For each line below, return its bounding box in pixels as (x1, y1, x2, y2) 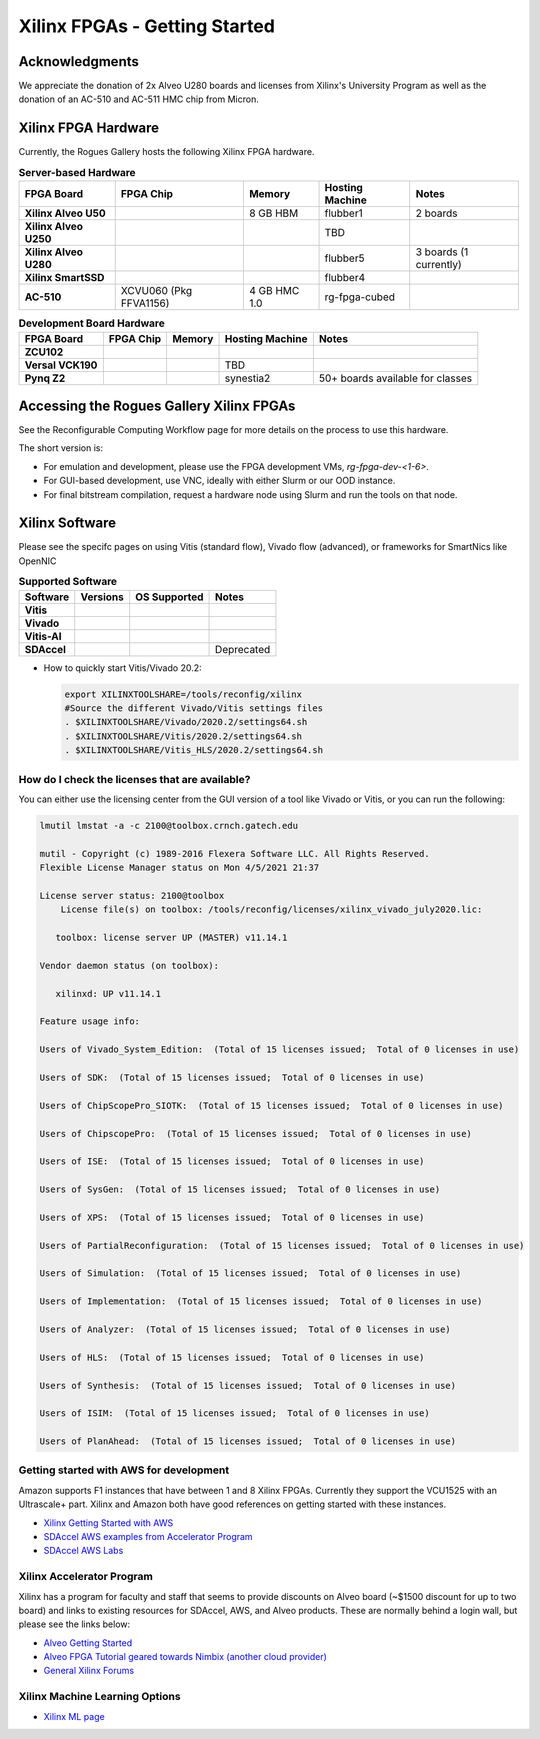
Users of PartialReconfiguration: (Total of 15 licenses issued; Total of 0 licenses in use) (39, 1240, 525, 1251)
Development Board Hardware (18, 316, 165, 330)
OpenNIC (18, 555, 57, 567)
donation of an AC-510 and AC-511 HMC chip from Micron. (18, 93, 259, 105)
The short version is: (18, 442, 104, 454)
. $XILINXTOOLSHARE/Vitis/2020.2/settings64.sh (64, 730, 302, 742)
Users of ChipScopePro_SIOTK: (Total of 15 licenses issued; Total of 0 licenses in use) (39, 1100, 504, 1111)
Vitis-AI (24, 629, 62, 643)
